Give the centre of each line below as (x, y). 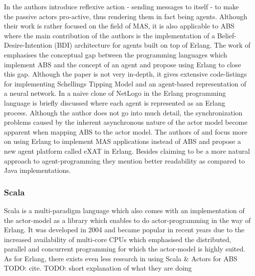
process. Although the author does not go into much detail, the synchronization (123, 112)
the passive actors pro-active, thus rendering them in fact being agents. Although (126, 16)
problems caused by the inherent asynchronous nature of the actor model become (126, 122)
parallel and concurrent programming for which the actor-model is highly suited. (125, 249)
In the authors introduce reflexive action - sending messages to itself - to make (122, 6)
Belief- (227, 35)
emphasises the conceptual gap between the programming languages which (116, 54)
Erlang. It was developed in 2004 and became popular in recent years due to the (124, 230)
